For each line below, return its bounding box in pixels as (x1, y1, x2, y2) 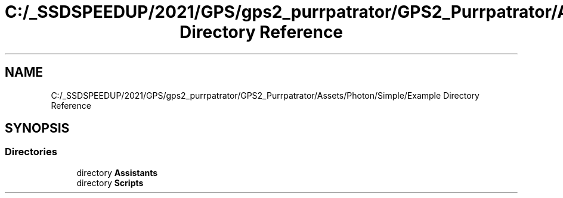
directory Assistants (76, 167, 158, 178)
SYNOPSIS (5, 121, 70, 136)
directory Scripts (76, 177, 144, 188)
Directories (5, 146, 57, 158)
